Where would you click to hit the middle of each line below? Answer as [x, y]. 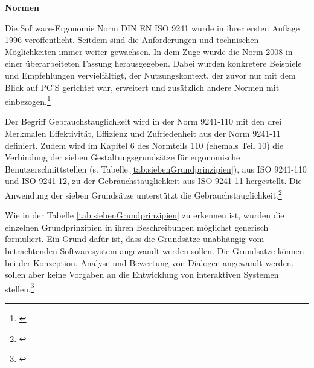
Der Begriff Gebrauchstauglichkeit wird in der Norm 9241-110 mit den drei [143, 121]
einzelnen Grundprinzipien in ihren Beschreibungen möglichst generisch [137, 227]
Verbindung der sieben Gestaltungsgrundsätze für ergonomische [123, 157]
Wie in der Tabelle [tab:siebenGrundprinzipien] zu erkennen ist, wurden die [145, 215]
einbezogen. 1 [28, 100]
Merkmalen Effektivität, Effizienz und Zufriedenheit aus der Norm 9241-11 [143, 133]
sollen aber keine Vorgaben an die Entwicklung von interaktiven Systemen [142, 274]
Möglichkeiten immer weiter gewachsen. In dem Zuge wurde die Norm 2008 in [149, 51]
